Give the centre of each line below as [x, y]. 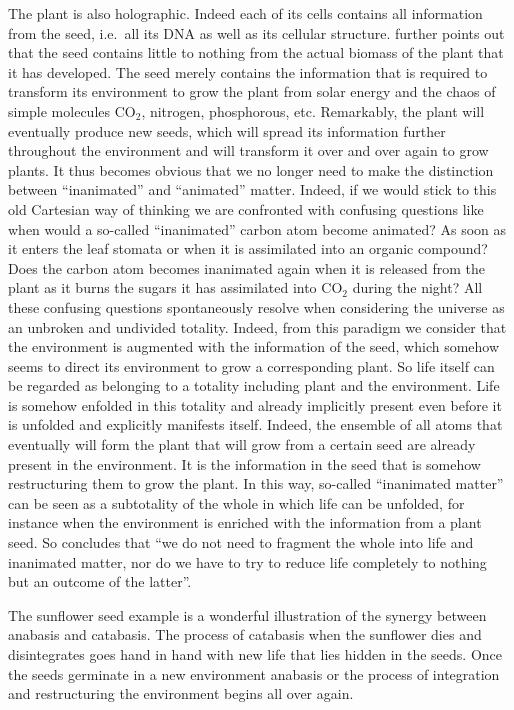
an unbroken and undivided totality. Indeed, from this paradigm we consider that [257, 326]
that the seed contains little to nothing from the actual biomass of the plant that [256, 52]
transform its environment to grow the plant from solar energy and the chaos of [252, 91]
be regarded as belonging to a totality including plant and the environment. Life [254, 385]
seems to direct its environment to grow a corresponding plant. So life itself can [251, 365]
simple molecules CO [72, 110]
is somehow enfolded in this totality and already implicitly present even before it [255, 404]
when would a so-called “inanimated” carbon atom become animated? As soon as [257, 228]
